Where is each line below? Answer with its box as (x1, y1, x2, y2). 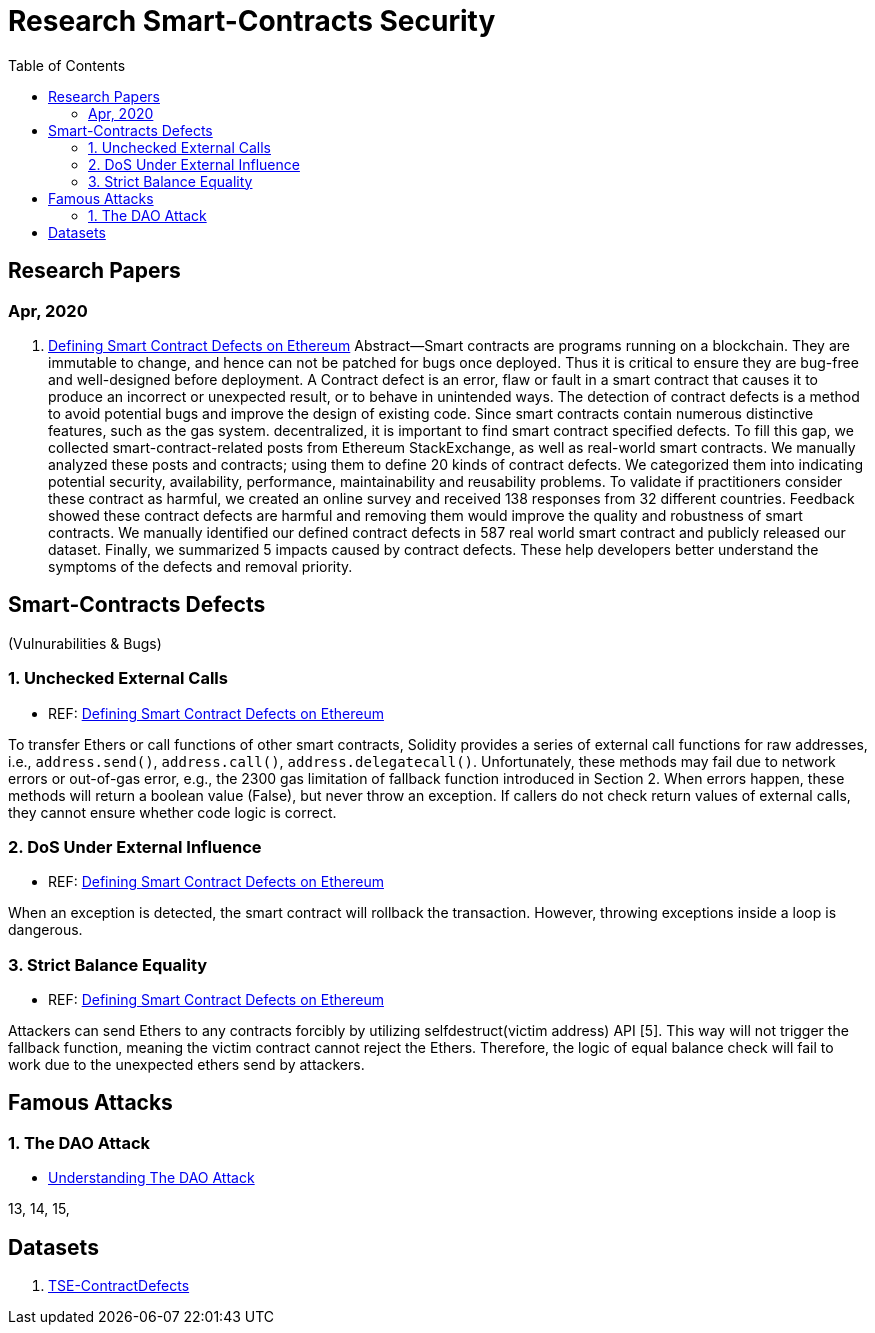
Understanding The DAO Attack (48, 1169, 255, 1187)
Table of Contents (8, 56, 126, 74)
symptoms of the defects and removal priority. (48, 557, 353, 575)
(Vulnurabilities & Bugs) (8, 634, 162, 652)
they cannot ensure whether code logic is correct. (8, 803, 337, 821)
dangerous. (8, 921, 83, 939)
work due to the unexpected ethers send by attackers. (8, 1056, 365, 1074)
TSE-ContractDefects (48, 1277, 190, 1295)
